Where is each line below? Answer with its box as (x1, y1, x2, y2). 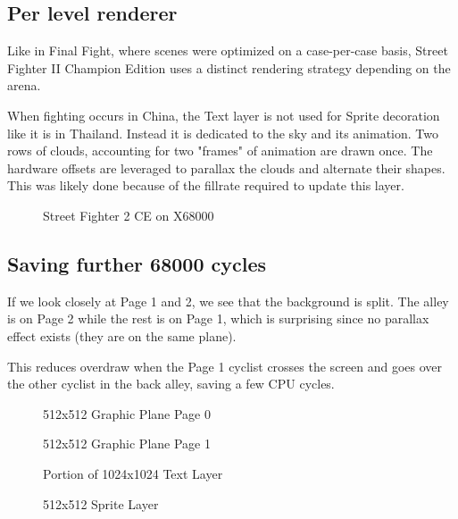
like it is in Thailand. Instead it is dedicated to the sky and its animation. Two (7, 123, 438, 142)
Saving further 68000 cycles (7, 249, 267, 277)
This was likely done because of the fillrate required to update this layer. (7, 176, 404, 195)
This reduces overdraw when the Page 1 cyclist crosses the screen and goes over (7, 356, 443, 375)
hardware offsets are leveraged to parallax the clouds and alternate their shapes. (7, 158, 446, 177)
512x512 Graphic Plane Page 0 (43, 404, 211, 423)
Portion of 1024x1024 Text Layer (43, 464, 223, 482)
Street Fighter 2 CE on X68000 (43, 205, 214, 224)
